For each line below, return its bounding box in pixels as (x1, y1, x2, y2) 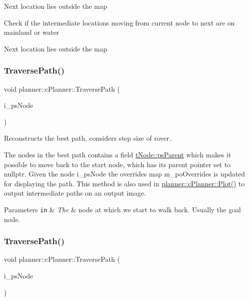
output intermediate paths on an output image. (4, 188, 146, 198)
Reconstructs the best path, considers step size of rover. (4, 133, 172, 143)
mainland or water (4, 27, 59, 37)
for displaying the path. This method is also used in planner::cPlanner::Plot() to (4, 178, 245, 188)
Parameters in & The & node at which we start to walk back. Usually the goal (4, 204, 241, 214)
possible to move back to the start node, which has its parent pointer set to (4, 159, 231, 169)
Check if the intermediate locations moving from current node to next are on (4, 17, 235, 27)
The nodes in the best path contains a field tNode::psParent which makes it (4, 149, 231, 159)
